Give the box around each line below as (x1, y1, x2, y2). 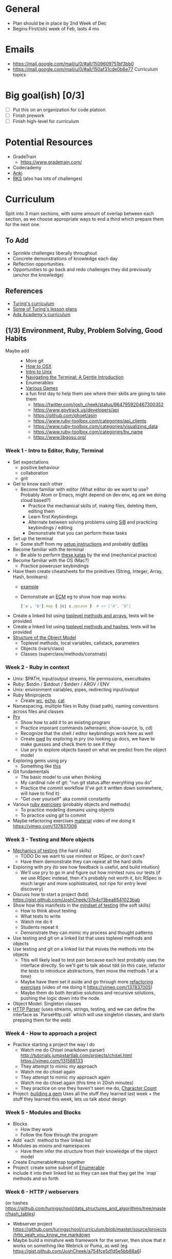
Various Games (25, 385, 58, 391)
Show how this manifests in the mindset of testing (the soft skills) (12, 902, 151, 908)
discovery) (20, 886, 44, 892)
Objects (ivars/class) (20, 645, 65, 652)
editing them (28, 508, 55, 514)
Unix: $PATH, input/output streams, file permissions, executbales (12, 675, 150, 681)
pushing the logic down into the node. (20, 995, 101, 1001)
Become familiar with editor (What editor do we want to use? (20, 486, 149, 492)
